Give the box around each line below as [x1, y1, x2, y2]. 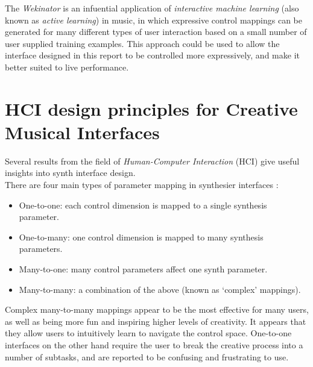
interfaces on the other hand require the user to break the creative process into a [5, 339, 303, 351]
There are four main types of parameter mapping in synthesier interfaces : [5, 178, 279, 191]
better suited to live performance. [5, 60, 129, 73]
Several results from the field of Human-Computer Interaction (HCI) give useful [5, 154, 300, 167]
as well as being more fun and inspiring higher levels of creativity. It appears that [5, 315, 306, 327]
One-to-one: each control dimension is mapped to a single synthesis [19, 198, 267, 211]
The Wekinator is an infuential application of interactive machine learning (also [5, 2, 299, 14]
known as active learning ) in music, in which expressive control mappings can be [5, 13, 303, 26]
